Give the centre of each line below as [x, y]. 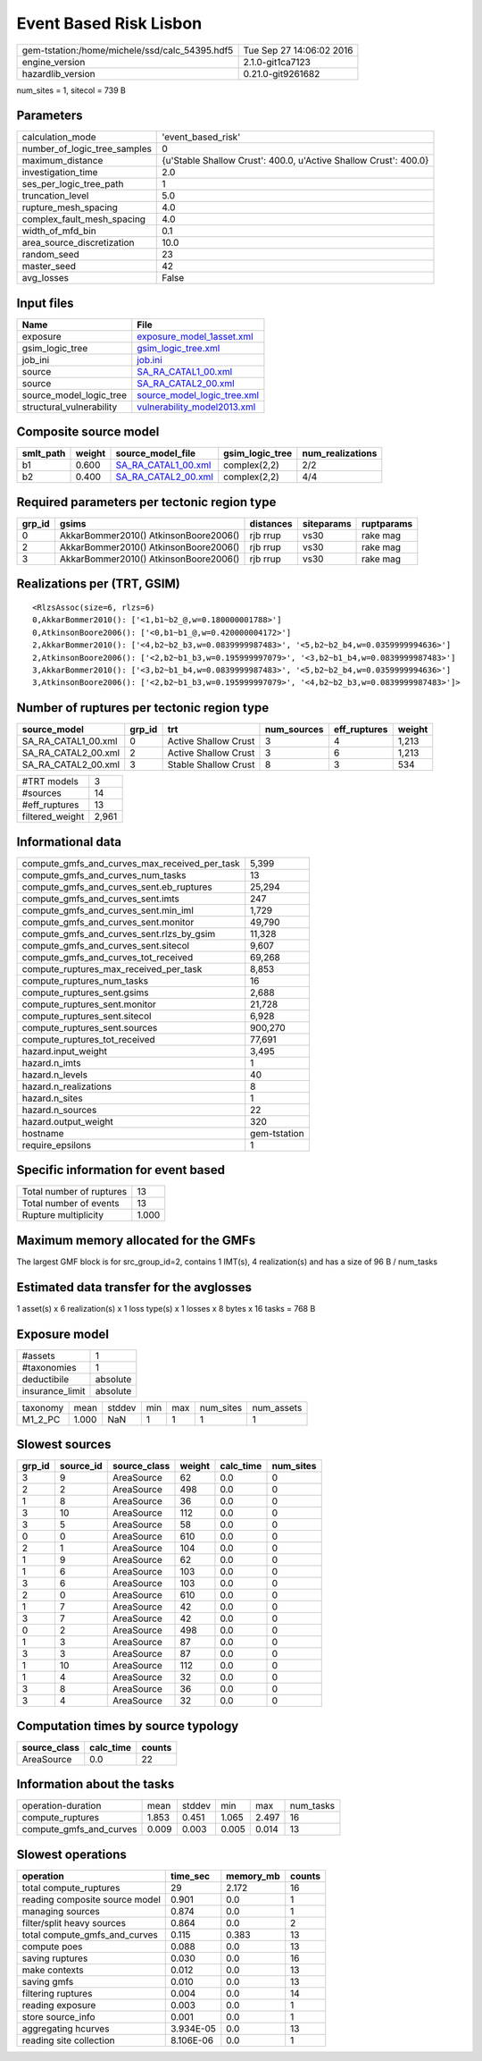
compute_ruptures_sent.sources [90, 1027]
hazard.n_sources [59, 1110]
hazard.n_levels [55, 1075]
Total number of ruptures [75, 1192]
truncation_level [55, 196]
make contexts [53, 1970]
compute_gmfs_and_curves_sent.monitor [108, 922]
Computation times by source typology [128, 1726]
